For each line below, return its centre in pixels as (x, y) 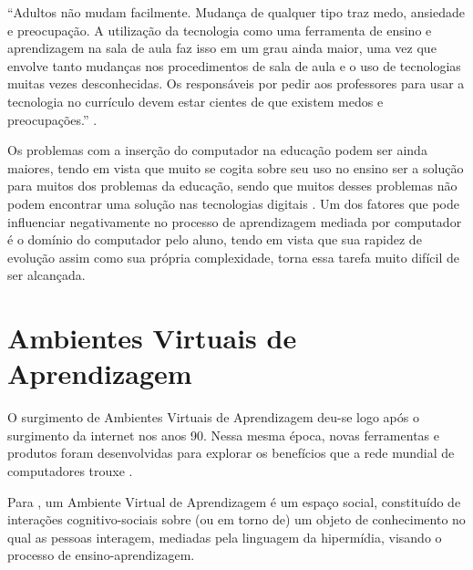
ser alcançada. (46, 275)
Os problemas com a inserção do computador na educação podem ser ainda (217, 150)
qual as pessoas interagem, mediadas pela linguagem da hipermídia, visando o (225, 537)
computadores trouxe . (70, 471)
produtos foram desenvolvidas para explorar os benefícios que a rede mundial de (231, 453)
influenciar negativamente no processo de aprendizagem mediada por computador (235, 221)
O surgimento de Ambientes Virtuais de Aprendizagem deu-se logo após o (213, 417)
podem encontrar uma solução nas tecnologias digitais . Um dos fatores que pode (234, 203)
